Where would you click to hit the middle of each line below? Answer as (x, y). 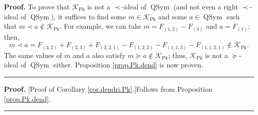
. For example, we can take (100, 26)
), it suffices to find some (88, 16)
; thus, (178, 55)
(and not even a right (206, 6)
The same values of (33, 55)
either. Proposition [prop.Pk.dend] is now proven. (128, 65)
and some (173, 16)
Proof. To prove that (37, 6)
